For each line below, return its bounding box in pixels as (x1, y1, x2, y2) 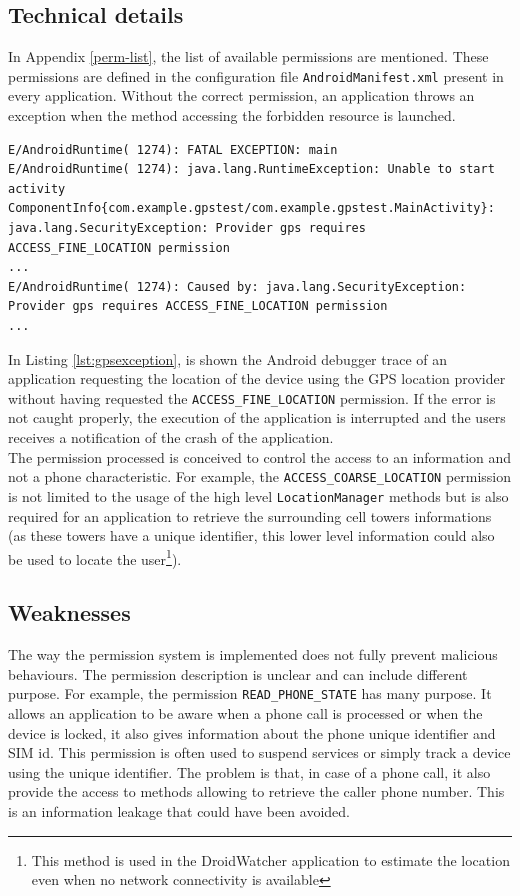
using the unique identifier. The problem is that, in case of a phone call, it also (8, 761, 491, 782)
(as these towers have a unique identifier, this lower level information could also (8, 525, 495, 546)
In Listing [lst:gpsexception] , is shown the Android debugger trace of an (8, 348, 448, 369)
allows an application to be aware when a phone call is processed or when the (8, 703, 483, 723)
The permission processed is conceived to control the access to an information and (8, 446, 512, 467)
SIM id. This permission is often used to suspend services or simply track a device (8, 742, 511, 763)
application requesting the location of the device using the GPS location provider (8, 368, 506, 389)
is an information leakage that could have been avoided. (8, 800, 350, 821)
